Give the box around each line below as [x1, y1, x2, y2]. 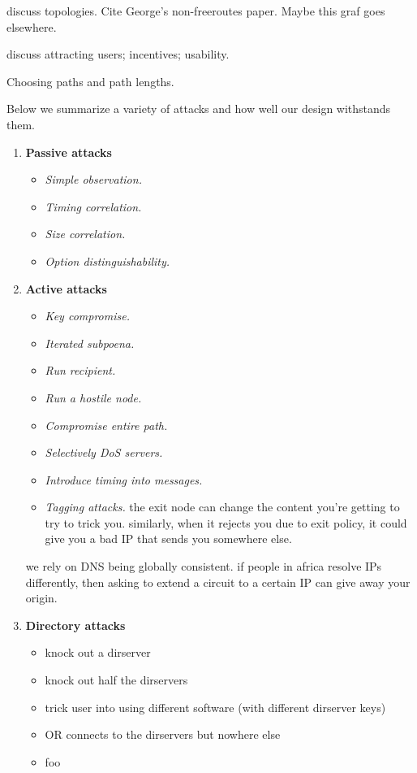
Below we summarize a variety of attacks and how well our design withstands [6, 100, 391, 117]
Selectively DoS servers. [45, 444, 163, 461]
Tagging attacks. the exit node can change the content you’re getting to [45, 498, 400, 515]
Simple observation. [45, 171, 142, 188]
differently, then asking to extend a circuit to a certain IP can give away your [25, 573, 411, 590]
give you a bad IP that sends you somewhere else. [45, 530, 292, 547]
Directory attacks [25, 616, 126, 633]
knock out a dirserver [45, 644, 151, 661]
